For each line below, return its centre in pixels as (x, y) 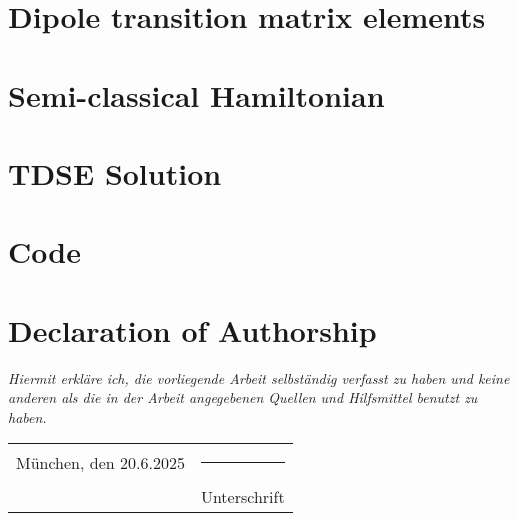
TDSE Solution (115, 172)
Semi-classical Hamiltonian (196, 94)
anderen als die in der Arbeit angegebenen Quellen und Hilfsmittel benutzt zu (243, 397)
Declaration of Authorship (192, 329)
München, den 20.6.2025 (100, 463)
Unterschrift (242, 497)
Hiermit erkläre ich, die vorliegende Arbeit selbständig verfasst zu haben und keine (259, 377)
